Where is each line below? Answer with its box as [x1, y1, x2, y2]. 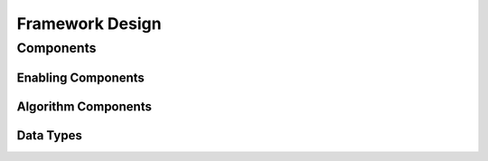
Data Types [16, 128, 83, 143]
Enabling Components [16, 70, 145, 85]
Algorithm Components [16, 99, 153, 114]
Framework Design [16, 14, 162, 33]
